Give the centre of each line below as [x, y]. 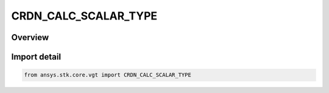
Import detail [36, 57]
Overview [30, 37]
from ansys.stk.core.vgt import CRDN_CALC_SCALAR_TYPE [108, 75]
